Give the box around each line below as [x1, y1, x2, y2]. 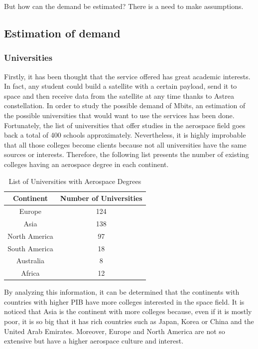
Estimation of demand [4, 25, 121, 40]
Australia [16, 255, 44, 266]
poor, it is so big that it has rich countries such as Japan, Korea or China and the [4, 316, 254, 327]
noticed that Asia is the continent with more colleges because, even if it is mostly [4, 306, 252, 317]
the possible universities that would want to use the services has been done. [4, 110, 235, 120]
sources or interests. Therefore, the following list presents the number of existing [4, 149, 249, 160]
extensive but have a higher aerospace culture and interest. [4, 336, 184, 346]
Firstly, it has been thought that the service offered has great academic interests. [4, 71, 251, 81]
